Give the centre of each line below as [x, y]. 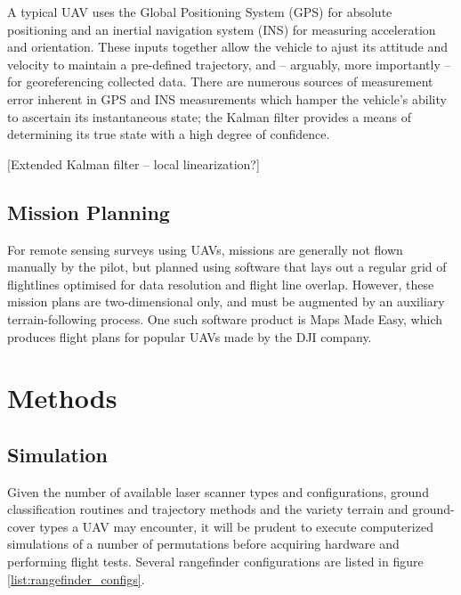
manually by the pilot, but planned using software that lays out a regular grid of [227, 267]
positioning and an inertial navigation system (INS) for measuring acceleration [222, 29]
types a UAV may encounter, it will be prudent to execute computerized [236, 526]
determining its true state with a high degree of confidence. [169, 134]
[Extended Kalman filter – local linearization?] [133, 163]
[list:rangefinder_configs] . [76, 579]
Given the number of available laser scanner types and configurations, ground [218, 491]
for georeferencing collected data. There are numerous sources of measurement [220, 82]
